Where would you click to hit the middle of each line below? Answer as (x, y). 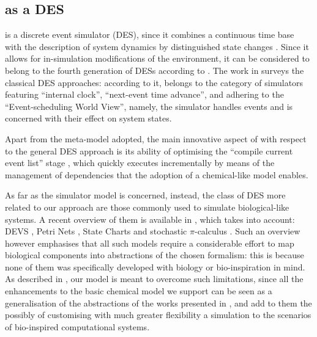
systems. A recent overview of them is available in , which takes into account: (150, 219)
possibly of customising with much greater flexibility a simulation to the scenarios (158, 315)
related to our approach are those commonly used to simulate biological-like (147, 207)
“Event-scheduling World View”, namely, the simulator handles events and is (149, 106)
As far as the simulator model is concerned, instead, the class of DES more (145, 195)
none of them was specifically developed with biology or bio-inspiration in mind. (155, 266)
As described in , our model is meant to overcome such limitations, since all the (154, 279)
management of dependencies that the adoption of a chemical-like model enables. (157, 174)
